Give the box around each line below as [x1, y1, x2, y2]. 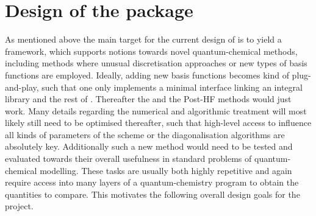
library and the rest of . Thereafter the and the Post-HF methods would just [5, 92, 292, 105]
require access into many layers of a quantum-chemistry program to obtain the [5, 176, 299, 189]
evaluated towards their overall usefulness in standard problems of [5, 152, 252, 165]
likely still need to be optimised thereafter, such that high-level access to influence [5, 116, 312, 129]
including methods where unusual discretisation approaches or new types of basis [5, 57, 307, 69]
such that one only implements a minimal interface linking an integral [41, 80, 303, 93]
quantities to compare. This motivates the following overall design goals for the [5, 187, 300, 200]
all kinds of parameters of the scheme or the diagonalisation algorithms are [5, 128, 285, 141]
